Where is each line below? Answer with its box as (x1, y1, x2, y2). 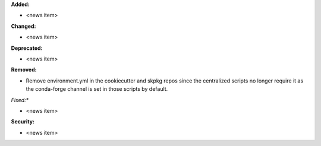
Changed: (11, 23, 36, 30)
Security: (11, 118, 35, 125)
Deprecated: (11, 45, 43, 52)
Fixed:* (11, 96, 29, 103)
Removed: (11, 66, 37, 74)
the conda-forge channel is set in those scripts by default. (26, 85, 168, 93)
